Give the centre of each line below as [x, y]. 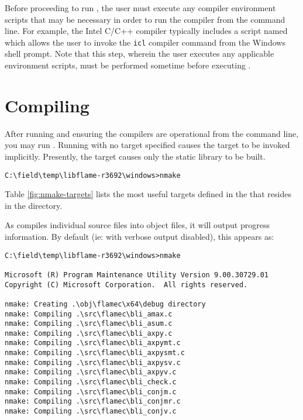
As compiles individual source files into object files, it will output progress [137, 225]
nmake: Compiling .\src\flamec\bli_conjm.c [91, 392]
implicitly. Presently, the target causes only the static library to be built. [135, 156]
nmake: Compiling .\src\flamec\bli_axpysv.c [93, 362]
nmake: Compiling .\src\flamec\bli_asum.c [89, 324]
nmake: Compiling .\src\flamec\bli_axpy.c [89, 333]
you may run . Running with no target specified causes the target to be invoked [147, 145]
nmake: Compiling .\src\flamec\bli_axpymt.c [93, 343]
